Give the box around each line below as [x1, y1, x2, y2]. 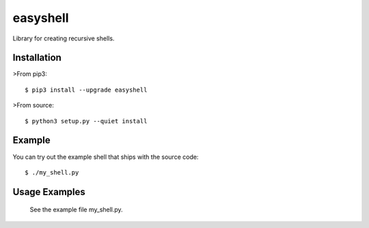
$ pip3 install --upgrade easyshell [25, 86, 148, 94]
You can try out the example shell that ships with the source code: [12, 153, 199, 161]
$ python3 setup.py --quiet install [25, 117, 148, 125]
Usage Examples [12, 186, 85, 198]
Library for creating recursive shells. [12, 34, 115, 42]
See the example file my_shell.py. [29, 205, 123, 214]
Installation [12, 52, 61, 64]
